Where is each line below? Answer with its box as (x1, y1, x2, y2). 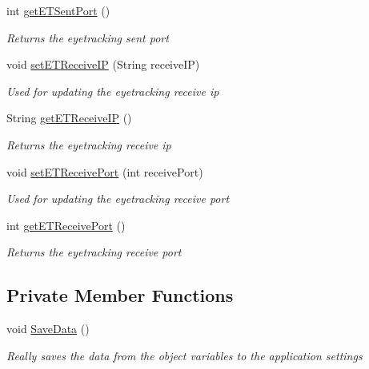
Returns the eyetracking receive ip (6, 136, 171, 153)
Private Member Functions (6, 283, 234, 307)
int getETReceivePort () (6, 216, 126, 233)
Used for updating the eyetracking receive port (6, 190, 230, 207)
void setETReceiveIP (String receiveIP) (6, 56, 200, 73)
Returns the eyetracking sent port (6, 29, 169, 46)
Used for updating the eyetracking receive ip (6, 82, 219, 99)
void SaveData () (6, 320, 90, 337)
